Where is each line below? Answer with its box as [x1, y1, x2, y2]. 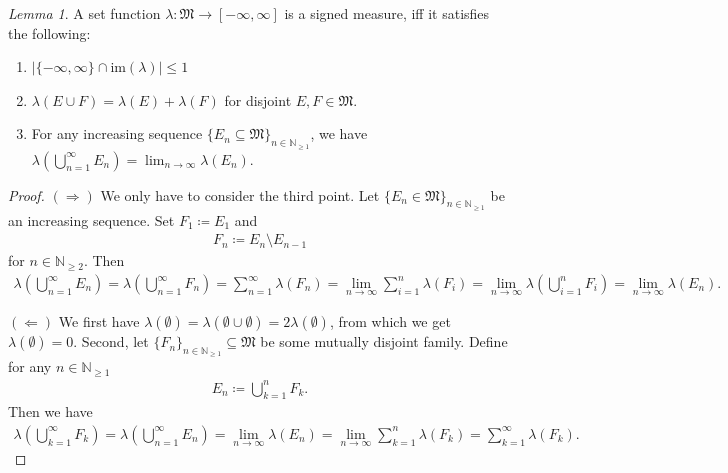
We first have [58, 311, 140, 332]
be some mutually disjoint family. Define [260, 331, 508, 352]
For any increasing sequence [31, 123, 203, 144]
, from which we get [329, 311, 451, 332]
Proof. [8, 184, 45, 205]
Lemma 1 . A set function [8, 3, 161, 23]
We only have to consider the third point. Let [100, 184, 380, 205]
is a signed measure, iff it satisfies [284, 3, 490, 23]
